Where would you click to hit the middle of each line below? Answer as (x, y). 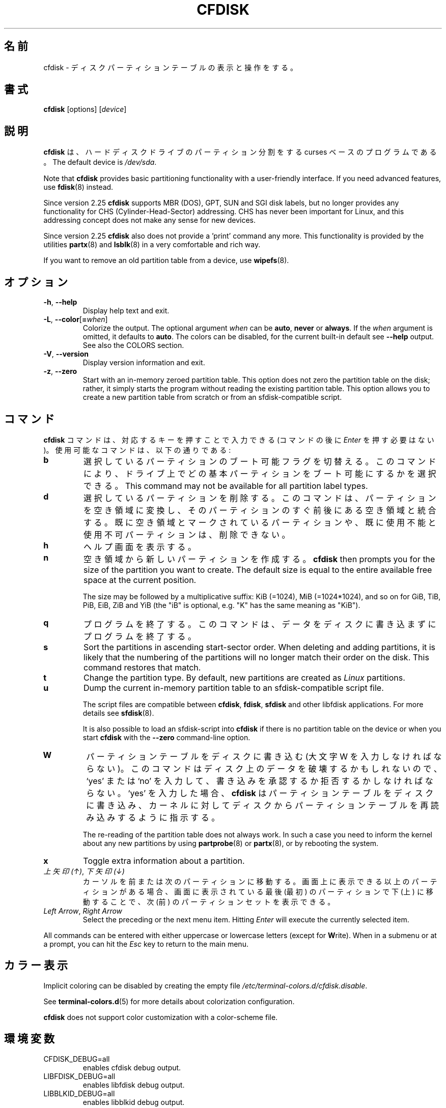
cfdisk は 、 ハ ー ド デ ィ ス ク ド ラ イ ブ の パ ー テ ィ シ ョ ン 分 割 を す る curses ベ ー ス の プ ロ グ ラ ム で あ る (240, 152)
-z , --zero (60, 371)
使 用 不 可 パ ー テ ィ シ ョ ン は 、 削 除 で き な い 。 (187, 534)
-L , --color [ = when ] (76, 319)
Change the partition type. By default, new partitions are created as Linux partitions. (244, 677)
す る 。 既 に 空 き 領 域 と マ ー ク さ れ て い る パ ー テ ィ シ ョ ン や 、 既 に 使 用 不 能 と (260, 522)
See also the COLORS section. (133, 345)
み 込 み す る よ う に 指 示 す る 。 (153, 817)
